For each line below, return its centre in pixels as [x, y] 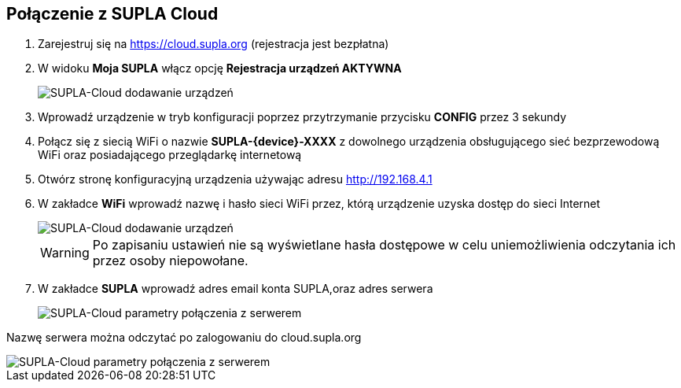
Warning [65, 253]
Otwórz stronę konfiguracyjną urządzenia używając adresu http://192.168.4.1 [235, 179]
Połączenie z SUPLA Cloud [112, 14]
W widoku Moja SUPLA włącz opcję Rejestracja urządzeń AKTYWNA [220, 68]
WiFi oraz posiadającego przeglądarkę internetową [170, 155]
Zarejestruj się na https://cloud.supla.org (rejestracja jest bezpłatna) [214, 44]
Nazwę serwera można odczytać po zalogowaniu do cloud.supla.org [184, 338]
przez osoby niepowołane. [170, 261]
